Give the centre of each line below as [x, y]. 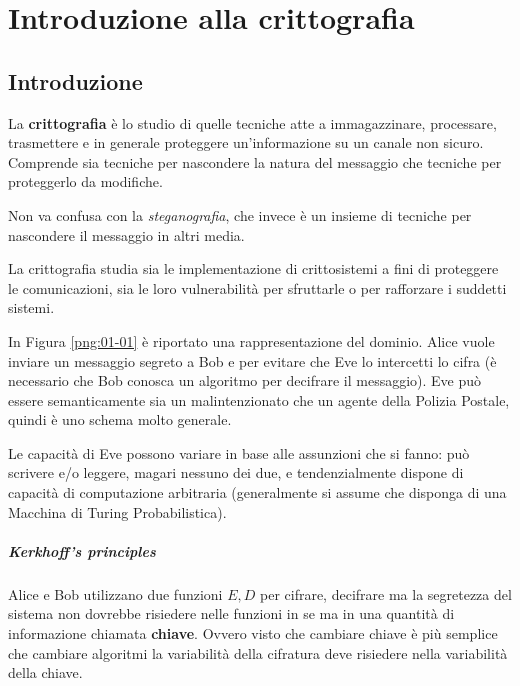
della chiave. [45, 672]
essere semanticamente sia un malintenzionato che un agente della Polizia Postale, [259, 399]
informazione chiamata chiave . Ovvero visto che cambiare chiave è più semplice [253, 633]
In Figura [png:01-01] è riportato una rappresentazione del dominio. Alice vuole [251, 340]
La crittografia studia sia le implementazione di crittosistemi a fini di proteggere [253, 268]
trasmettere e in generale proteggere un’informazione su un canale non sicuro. [246, 142]
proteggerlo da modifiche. [85, 181]
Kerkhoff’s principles [82, 550]
